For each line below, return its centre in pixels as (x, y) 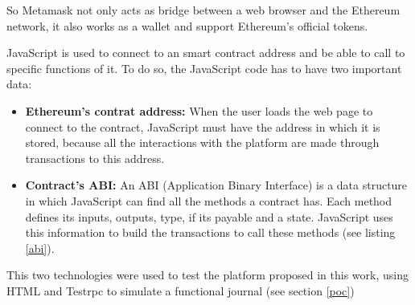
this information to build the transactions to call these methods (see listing (210, 232)
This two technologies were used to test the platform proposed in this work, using (207, 275)
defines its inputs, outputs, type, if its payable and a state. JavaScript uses (209, 216)
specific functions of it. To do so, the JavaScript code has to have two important (204, 68)
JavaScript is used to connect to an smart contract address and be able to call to (206, 53)
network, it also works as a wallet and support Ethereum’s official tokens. (187, 25)
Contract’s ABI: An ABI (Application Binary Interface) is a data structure (216, 185)
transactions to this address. (95, 158)
